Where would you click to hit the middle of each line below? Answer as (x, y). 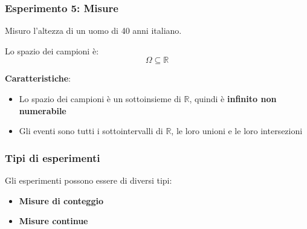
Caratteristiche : (38, 78)
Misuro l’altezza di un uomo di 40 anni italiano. (93, 31)
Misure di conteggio (61, 200)
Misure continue (53, 221)
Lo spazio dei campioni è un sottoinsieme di (100, 98)
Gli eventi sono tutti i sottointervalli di (91, 131)
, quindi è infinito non (233, 98)
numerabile (43, 110)
